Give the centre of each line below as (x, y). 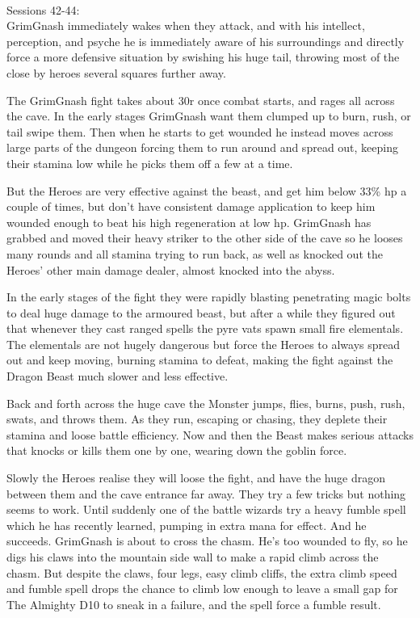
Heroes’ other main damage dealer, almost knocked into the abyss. (171, 269)
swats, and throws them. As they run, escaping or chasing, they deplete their (197, 419)
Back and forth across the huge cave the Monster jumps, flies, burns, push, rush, (206, 403)
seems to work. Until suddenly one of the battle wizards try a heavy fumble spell (206, 509)
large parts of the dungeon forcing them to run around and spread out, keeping (203, 147)
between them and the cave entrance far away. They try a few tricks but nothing (206, 493)
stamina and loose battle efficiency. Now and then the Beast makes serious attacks (210, 434)
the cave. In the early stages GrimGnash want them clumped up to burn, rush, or (209, 116)
